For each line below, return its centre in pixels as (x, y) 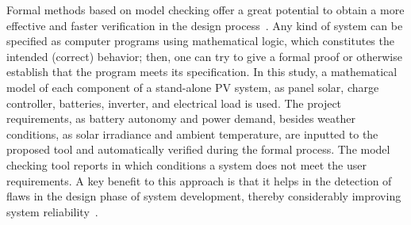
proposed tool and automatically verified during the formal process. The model (198, 149)
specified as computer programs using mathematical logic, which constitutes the (200, 41)
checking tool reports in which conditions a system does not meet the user (186, 164)
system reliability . (52, 211)
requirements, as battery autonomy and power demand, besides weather (181, 118)
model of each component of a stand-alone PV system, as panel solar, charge (193, 87)
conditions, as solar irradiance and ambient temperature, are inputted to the (192, 133)
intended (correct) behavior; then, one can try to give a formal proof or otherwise (204, 56)
